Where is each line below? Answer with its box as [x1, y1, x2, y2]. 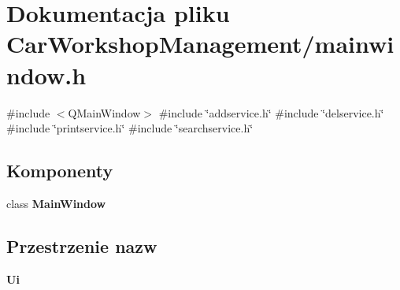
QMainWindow [68, 104, 141, 121]
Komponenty [6, 158, 113, 183]
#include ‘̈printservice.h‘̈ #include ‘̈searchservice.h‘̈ [6, 120, 254, 136]
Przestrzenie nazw [6, 233, 157, 258]
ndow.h [6, 58, 87, 91]
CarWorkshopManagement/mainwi [6, 28, 394, 60]
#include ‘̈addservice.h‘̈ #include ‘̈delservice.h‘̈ [158, 104, 384, 121]
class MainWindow [6, 195, 106, 211]
